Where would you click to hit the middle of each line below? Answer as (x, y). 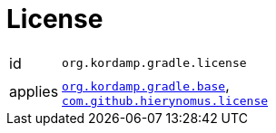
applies (34, 92)
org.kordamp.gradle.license (154, 63)
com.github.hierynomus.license (165, 100)
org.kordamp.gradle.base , (146, 85)
